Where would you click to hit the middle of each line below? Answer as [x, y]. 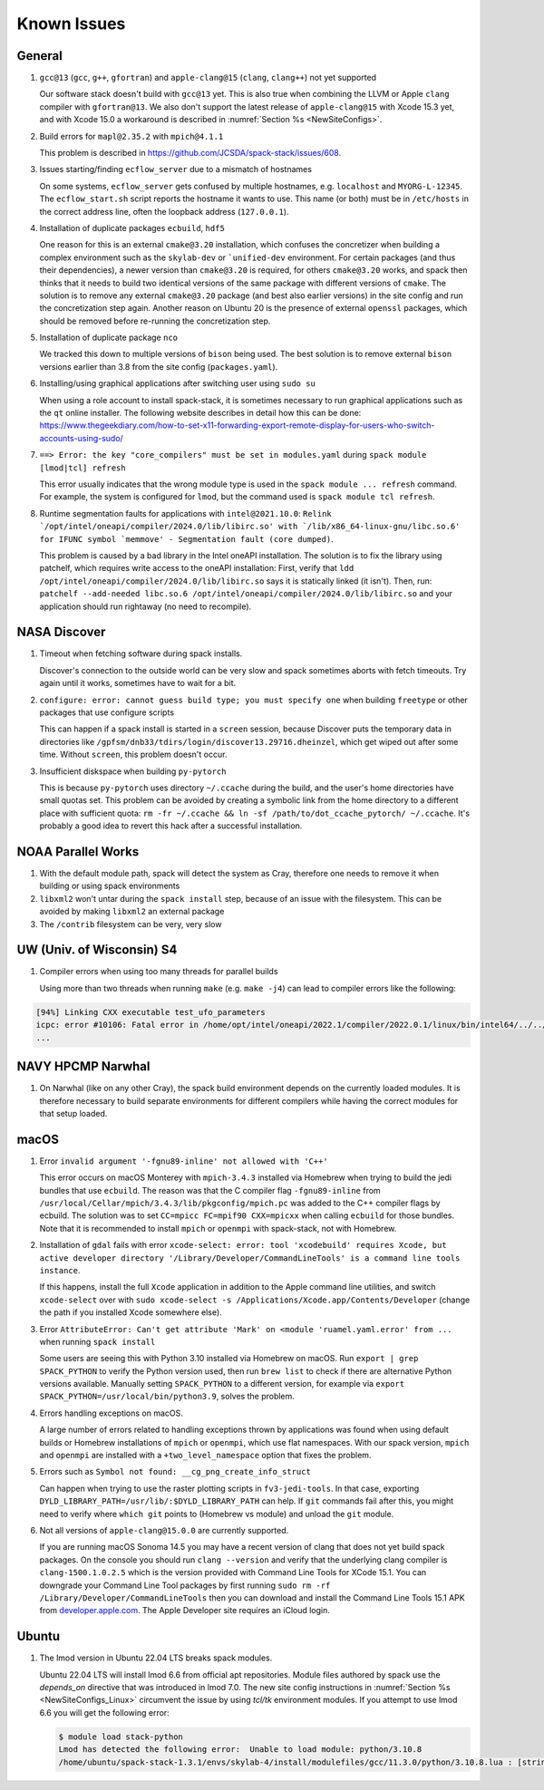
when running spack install [97, 1341]
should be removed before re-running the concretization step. [155, 321]
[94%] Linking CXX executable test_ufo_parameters [151, 1012]
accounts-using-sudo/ [82, 438]
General [40, 56]
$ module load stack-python [121, 1737]
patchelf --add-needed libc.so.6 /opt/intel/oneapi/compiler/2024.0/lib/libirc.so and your [246, 594]
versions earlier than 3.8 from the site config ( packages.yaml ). [159, 366]
